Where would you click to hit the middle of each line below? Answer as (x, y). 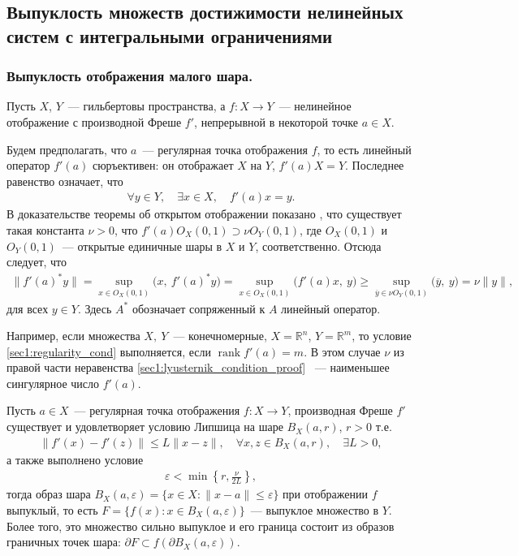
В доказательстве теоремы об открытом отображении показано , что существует (204, 214)
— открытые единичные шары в (142, 246)
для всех (28, 308)
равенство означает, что (65, 181)
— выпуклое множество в (315, 509)
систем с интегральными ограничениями (170, 35)
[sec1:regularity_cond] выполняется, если (109, 351)
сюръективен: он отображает (163, 165)
